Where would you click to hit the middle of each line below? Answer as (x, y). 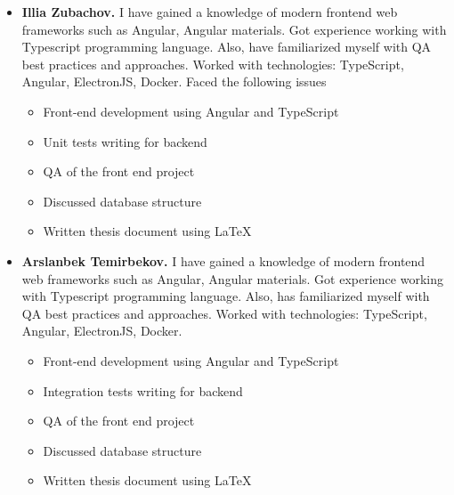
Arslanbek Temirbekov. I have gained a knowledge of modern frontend (223, 260)
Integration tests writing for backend (143, 390)
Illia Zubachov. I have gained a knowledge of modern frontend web (210, 12)
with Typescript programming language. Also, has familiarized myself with (226, 296)
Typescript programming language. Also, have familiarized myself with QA (227, 47)
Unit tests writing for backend (125, 141)
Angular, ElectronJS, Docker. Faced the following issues (174, 81)
